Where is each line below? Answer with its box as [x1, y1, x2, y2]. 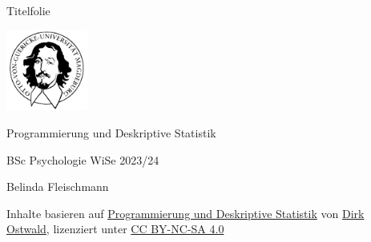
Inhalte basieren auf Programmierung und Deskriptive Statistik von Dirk [6, 204, 365, 221]
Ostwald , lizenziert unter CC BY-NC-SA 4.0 [6, 220, 224, 237]
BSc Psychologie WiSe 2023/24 [6, 151, 159, 168]
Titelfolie [6, 2, 50, 18]
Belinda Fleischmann [6, 178, 109, 195]
